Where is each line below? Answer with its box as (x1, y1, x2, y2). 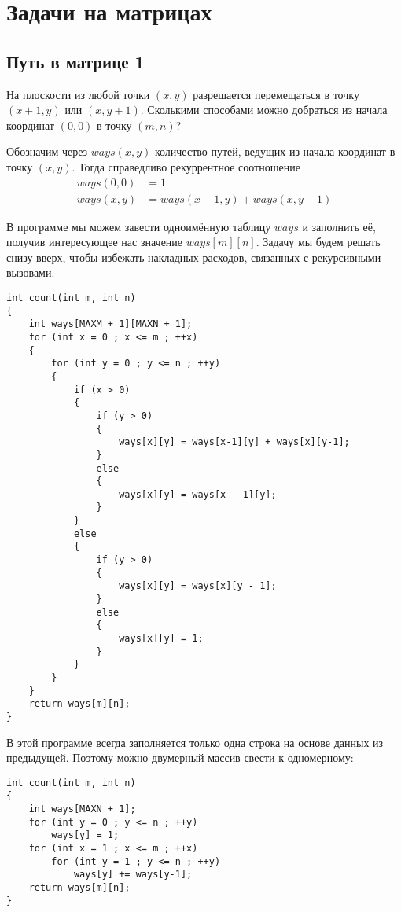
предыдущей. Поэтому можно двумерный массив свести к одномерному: (6, 749, 354, 766)
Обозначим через (6, 143, 88, 160)
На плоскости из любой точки (6, 86, 150, 102)
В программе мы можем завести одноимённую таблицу (6, 218, 271, 234)
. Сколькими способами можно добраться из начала (140, 101, 388, 118)
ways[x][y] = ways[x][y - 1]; (119, 580, 277, 592)
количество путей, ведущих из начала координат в (154, 143, 395, 160)
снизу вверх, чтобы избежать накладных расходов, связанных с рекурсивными (6, 248, 381, 265)
